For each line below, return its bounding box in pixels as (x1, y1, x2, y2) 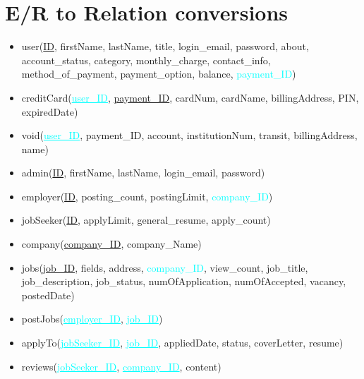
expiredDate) (21, 104, 78, 119)
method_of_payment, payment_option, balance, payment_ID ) (21, 66, 296, 81)
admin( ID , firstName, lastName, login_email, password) (21, 165, 265, 180)
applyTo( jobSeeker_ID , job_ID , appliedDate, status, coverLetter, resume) (21, 335, 344, 350)
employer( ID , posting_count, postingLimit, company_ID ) (21, 188, 273, 203)
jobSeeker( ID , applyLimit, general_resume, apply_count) (21, 212, 271, 227)
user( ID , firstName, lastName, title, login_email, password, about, (21, 39, 309, 54)
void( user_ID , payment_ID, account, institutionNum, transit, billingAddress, (21, 128, 358, 143)
